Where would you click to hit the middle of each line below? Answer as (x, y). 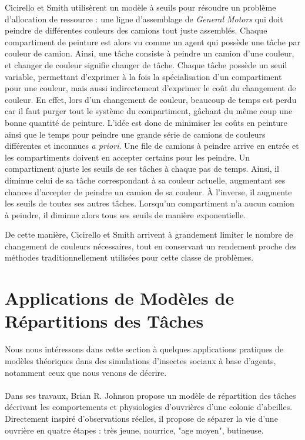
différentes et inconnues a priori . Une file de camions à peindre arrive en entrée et (152, 146)
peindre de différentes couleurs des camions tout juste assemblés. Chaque (136, 30)
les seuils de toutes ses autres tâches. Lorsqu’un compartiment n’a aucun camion (150, 203)
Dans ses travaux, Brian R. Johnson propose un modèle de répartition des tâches (150, 395)
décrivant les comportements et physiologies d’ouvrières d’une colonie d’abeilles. (149, 407)
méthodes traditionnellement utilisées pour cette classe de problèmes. (129, 257)
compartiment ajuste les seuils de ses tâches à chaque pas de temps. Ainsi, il (142, 169)
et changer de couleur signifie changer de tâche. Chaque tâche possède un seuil (146, 64)
